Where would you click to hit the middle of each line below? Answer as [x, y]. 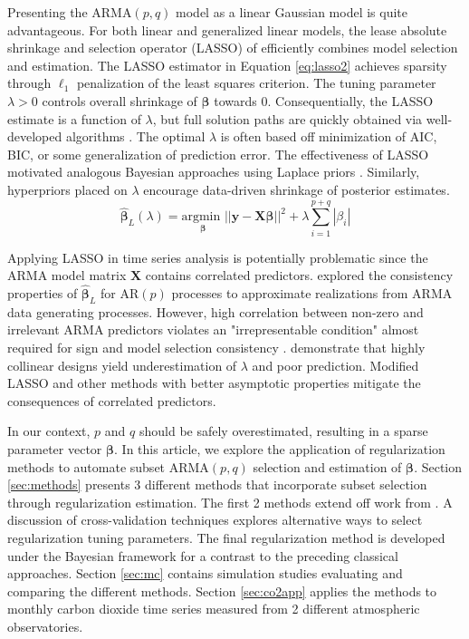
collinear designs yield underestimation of [122, 365]
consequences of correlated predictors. [112, 400]
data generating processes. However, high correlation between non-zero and [215, 311]
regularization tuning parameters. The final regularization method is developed [226, 537]
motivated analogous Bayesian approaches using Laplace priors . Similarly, [214, 172]
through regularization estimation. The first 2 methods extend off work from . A [230, 502]
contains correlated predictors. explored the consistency [299, 275]
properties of [43, 293]
